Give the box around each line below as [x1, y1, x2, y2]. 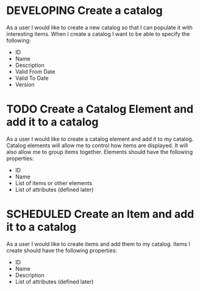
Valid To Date [15, 74, 49, 82]
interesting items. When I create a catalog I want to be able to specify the [6, 30, 190, 37]
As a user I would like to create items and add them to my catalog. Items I [6, 240, 190, 247]
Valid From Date [15, 68, 55, 75]
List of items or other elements [15, 179, 93, 186]
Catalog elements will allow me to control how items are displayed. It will [6, 141, 188, 149]
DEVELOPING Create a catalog [6, 4, 163, 18]
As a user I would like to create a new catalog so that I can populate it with [6, 24, 193, 31]
